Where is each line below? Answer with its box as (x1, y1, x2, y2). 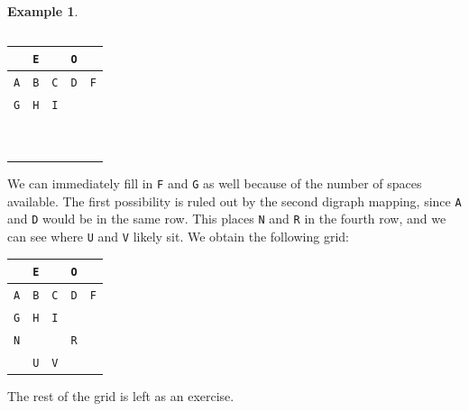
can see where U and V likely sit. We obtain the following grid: (7, 226, 349, 245)
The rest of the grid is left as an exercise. (7, 386, 234, 405)
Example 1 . (7, 2, 78, 20)
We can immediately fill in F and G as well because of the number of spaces (7, 173, 422, 192)
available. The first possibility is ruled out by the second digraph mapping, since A (7, 191, 462, 210)
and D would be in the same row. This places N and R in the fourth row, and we (7, 209, 446, 228)
